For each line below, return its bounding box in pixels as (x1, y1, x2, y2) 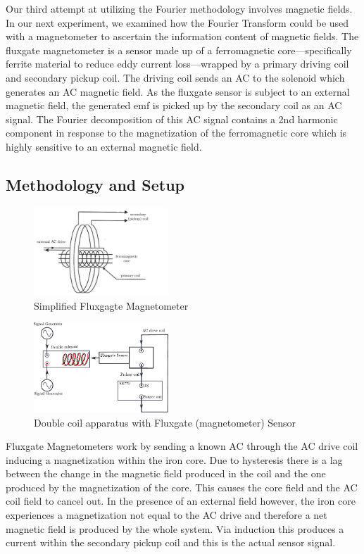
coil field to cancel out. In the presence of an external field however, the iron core (6, 493, 356, 508)
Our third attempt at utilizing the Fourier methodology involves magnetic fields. (6, 1, 353, 15)
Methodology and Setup (6, 173, 185, 195)
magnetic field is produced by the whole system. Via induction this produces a (6, 521, 344, 536)
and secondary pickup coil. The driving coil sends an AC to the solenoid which (6, 70, 345, 84)
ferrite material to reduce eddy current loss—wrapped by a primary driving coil (6, 56, 349, 71)
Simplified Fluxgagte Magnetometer (34, 298, 189, 313)
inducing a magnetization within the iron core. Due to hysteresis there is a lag (6, 452, 343, 467)
